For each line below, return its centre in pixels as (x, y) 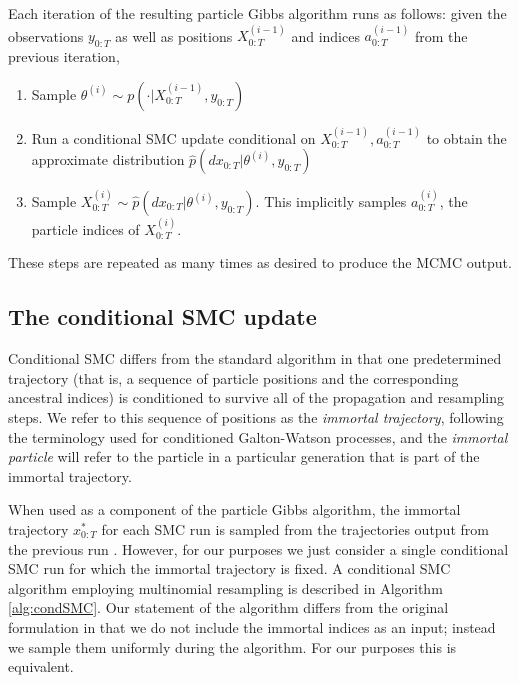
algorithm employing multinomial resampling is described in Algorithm (225, 587)
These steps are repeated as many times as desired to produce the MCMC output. (260, 262)
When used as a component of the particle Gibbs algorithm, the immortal (234, 509)
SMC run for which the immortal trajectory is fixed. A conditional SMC (229, 568)
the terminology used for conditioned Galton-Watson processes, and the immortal (258, 436)
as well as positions (174, 35)
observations (46, 35)
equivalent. (41, 666)
